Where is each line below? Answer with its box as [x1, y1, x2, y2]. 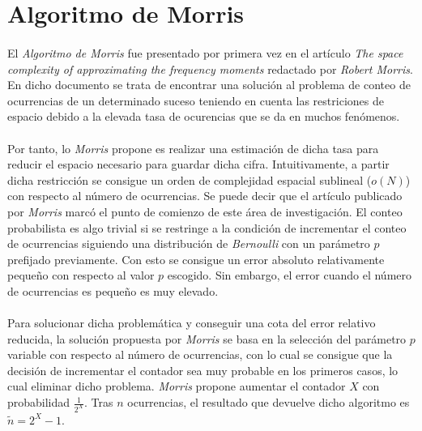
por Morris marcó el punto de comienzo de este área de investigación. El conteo [7, 203, 403, 220]
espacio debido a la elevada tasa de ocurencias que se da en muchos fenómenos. [7, 108, 400, 125]
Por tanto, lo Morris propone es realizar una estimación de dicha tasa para [7, 139, 379, 156]
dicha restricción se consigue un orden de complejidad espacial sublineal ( [7, 171, 372, 188]
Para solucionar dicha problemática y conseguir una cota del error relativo [7, 314, 376, 331]
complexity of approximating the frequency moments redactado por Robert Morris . [7, 60, 413, 77]
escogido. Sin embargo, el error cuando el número [167, 267, 412, 284]
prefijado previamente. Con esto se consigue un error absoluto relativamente [7, 250, 385, 267]
